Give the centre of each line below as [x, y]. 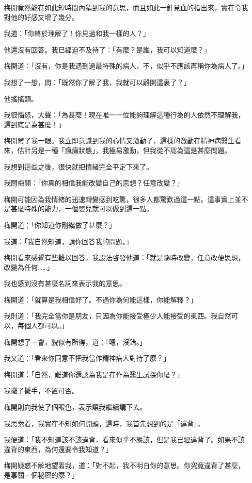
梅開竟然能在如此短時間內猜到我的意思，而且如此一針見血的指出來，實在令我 [126, 7]
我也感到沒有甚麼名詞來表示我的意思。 [65, 283]
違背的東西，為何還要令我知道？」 [58, 449]
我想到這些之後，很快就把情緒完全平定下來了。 [79, 166]
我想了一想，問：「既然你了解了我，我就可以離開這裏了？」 [97, 82]
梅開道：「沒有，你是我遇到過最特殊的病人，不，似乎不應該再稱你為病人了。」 [126, 66]
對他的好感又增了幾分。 [41, 17]
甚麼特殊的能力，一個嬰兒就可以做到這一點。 [82, 208]
